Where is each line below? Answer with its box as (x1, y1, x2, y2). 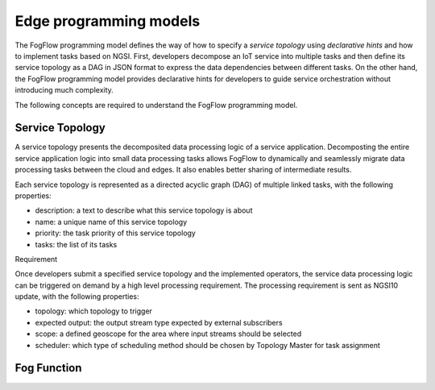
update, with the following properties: (14, 292, 139, 301)
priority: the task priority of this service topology (35, 228, 197, 238)
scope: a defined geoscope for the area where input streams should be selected (35, 329, 302, 338)
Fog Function (14, 361, 82, 375)
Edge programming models (14, 12, 201, 30)
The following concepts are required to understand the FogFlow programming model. (14, 100, 298, 110)
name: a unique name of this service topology (35, 217, 188, 226)
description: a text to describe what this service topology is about (35, 205, 253, 215)
